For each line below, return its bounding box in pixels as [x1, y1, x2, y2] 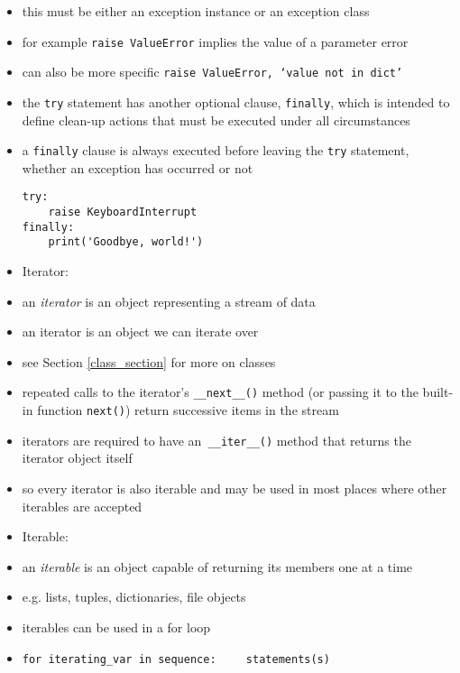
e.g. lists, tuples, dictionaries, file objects [22, 587, 246, 606]
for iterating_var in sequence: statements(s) [22, 652, 330, 666]
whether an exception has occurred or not [22, 158, 253, 177]
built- [422, 383, 454, 401]
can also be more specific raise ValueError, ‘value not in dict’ [22, 62, 403, 81]
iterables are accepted [22, 496, 143, 515]
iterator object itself [22, 448, 133, 467]
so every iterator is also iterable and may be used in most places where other [22, 478, 447, 497]
